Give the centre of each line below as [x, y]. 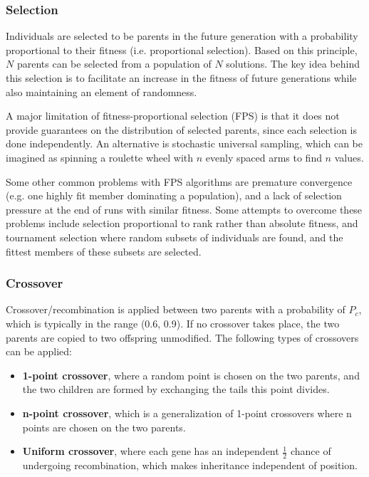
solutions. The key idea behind [293, 64]
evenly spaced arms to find [264, 157]
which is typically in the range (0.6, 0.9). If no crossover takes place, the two [173, 323]
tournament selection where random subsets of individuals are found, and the [175, 237]
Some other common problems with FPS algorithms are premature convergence [179, 181]
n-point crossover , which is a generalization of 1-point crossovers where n [187, 413]
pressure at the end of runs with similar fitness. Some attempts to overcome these [184, 209]
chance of [311, 451]
